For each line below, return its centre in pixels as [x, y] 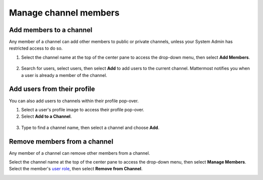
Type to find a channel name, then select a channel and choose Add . [90, 127]
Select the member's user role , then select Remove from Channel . [76, 169]
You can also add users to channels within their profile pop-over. [74, 101]
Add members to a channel [51, 30]
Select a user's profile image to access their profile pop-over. [83, 109]
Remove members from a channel [61, 141]
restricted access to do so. [36, 48]
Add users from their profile [52, 89]
